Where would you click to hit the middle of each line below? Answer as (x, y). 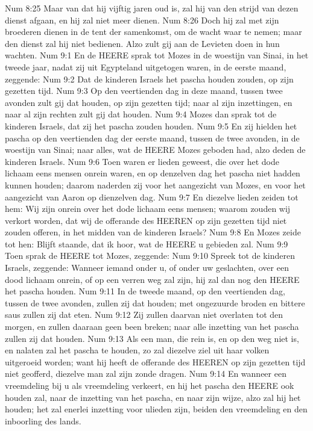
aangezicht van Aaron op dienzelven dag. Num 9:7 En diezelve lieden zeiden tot (152, 197)
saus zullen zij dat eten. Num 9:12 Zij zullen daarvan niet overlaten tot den (144, 315)
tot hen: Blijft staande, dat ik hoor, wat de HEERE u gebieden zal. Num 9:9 (147, 243)
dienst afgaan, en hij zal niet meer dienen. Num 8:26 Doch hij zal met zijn (142, 20)
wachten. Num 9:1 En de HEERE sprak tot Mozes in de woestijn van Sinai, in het (157, 55)
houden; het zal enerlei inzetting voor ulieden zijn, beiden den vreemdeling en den (156, 409)
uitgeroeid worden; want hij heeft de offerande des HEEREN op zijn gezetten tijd (155, 361)
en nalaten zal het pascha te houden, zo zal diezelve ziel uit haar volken (137, 350)
